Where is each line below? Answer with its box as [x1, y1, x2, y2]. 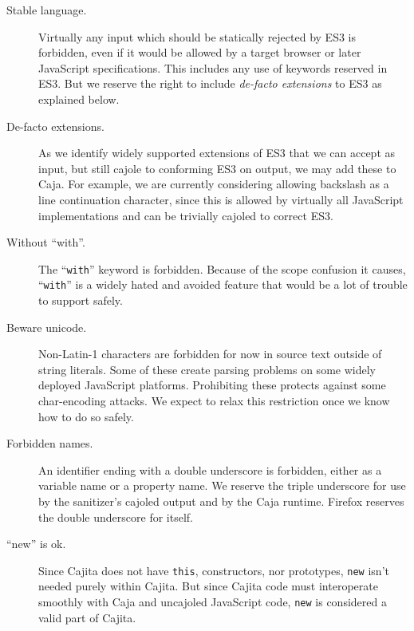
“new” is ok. [6, 535, 66, 552]
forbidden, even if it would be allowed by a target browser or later [38, 44, 361, 61]
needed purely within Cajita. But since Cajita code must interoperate [38, 578, 378, 594]
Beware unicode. [6, 318, 87, 335]
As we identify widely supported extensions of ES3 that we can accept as [38, 144, 396, 161]
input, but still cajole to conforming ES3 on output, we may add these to [38, 160, 396, 176]
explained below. [38, 90, 120, 107]
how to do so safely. [38, 408, 134, 424]
